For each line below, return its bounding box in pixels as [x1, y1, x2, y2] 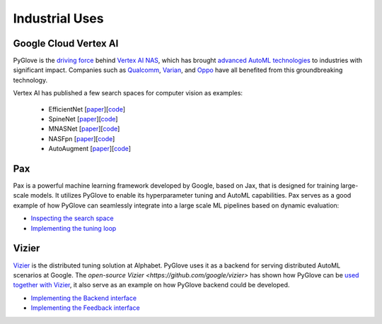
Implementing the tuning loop [30, 224, 117, 232]
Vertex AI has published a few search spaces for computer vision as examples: [13, 89, 243, 97]
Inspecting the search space [30, 214, 114, 222]
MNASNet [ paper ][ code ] [48, 124, 120, 133]
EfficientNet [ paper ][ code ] [48, 104, 126, 113]
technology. [13, 76, 48, 84]
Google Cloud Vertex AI [13, 37, 119, 49]
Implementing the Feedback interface [30, 304, 141, 312]
